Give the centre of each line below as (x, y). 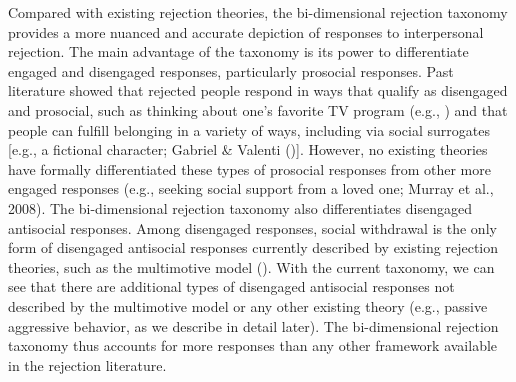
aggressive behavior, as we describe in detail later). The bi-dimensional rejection (253, 325)
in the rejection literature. (87, 364)
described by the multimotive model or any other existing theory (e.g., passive (248, 305)
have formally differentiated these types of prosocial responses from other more (249, 168)
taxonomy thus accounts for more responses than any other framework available (253, 345)
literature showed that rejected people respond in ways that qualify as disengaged (258, 90)
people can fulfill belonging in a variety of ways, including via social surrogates (249, 129)
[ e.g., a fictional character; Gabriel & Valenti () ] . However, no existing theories (248, 149)
